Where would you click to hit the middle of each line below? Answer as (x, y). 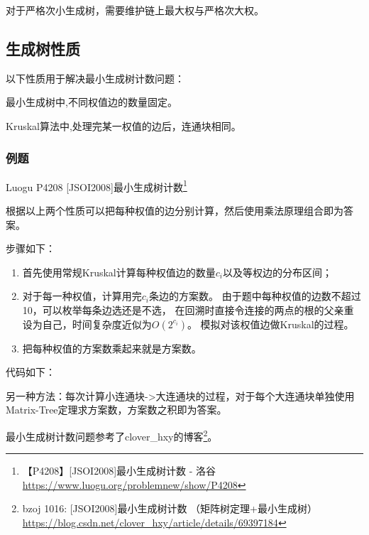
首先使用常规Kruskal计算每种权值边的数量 (119, 272)
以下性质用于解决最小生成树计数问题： (95, 78)
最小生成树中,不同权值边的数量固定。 (92, 102)
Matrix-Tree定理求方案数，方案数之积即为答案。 (116, 410)
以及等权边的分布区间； (277, 272)
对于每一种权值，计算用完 (82, 296)
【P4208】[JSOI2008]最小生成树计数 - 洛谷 (119, 471)
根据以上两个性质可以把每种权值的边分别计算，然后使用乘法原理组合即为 (175, 211)
